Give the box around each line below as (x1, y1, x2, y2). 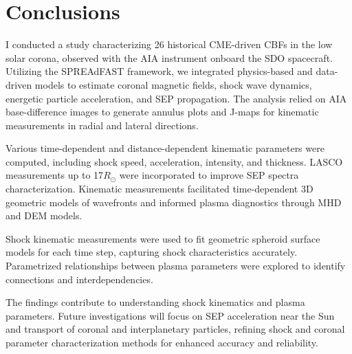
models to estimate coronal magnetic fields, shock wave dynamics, (34, 77, 312, 91)
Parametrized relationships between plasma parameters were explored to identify (5, 258, 346, 273)
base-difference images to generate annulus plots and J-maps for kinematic (5, 104, 319, 119)
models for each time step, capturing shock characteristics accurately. (5, 245, 298, 259)
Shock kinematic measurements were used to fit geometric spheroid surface (5, 231, 320, 245)
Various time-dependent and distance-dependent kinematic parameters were (5, 141, 324, 155)
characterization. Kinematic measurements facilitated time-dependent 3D (5, 181, 313, 196)
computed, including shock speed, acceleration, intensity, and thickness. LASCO (5, 154, 343, 168)
